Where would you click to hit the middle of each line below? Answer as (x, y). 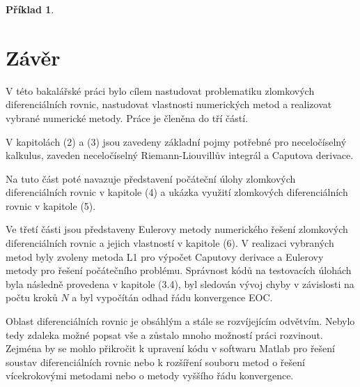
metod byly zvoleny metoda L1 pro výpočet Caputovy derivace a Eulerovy (165, 256)
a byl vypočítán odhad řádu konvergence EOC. (172, 297)
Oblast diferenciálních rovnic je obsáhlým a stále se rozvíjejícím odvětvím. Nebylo (180, 321)
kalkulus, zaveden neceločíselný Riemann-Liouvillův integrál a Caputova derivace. (180, 155)
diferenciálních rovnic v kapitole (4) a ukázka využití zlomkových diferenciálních (177, 192)
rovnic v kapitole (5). (51, 205)
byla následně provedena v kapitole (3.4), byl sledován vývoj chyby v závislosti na (180, 283)
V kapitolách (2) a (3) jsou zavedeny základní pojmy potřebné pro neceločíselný (176, 141)
